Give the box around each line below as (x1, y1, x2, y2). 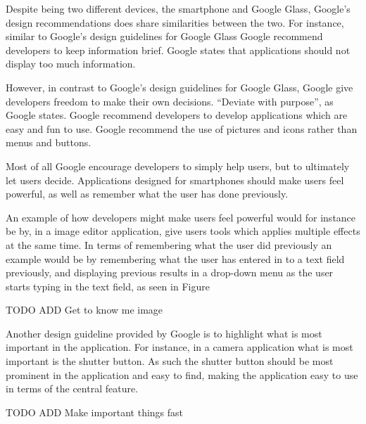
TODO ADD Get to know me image (6, 302, 163, 317)
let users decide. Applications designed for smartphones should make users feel (6, 172, 344, 187)
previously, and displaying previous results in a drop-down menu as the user (6, 265, 334, 280)
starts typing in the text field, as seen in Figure (6, 278, 210, 293)
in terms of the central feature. (6, 381, 139, 396)
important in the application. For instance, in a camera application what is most (6, 340, 353, 354)
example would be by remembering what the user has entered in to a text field (6, 251, 345, 266)
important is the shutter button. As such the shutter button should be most (6, 354, 334, 368)
